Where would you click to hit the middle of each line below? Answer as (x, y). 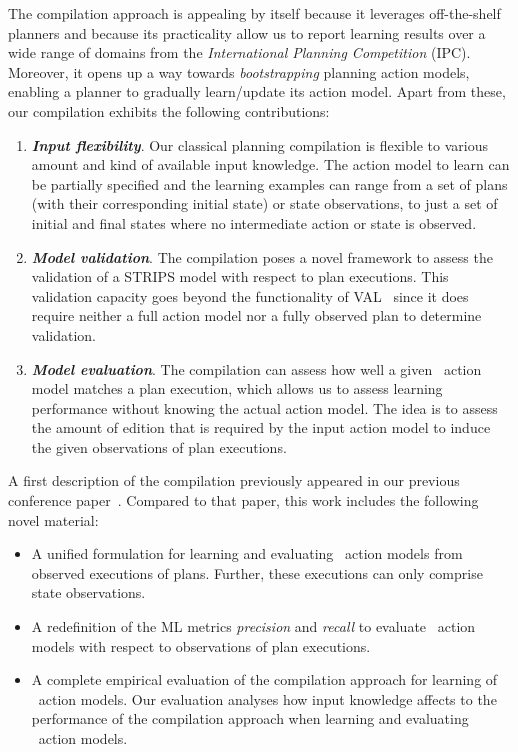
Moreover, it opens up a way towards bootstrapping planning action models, (239, 71)
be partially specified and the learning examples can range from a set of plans (269, 183)
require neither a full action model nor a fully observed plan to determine (256, 315)
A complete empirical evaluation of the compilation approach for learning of (264, 679)
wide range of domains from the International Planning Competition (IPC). (239, 52)
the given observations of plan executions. (159, 446)
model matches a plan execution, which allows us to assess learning (237, 388)
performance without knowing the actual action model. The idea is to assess (264, 407)
